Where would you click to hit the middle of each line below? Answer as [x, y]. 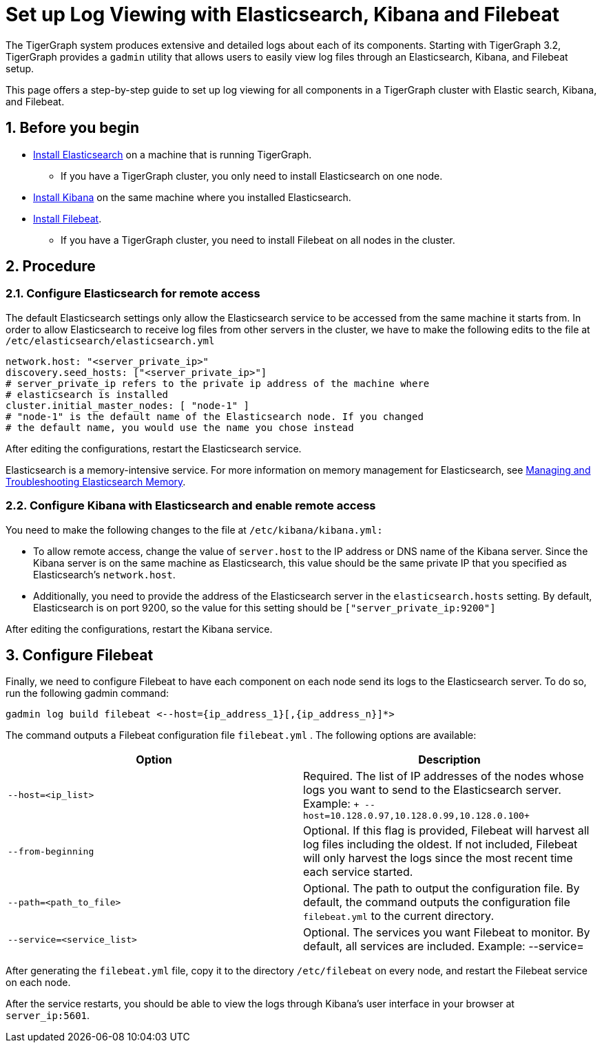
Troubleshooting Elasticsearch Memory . [96, 481]
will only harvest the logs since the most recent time [438, 858]
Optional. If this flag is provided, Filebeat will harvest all [446, 831]
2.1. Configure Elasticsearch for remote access [133, 294]
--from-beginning [51, 851]
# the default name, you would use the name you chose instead [180, 427]
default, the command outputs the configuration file [437, 902]
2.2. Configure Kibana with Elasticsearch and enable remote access [191, 506]
